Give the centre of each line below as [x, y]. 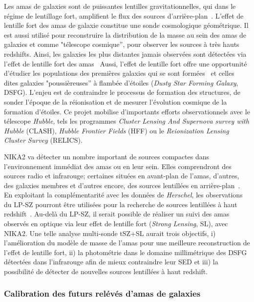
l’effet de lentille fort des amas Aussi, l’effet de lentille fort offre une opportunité [126, 63]
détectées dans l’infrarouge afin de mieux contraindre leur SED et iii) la [111, 262]
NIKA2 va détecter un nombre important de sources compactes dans [107, 156]
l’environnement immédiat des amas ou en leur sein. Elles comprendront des [118, 166]
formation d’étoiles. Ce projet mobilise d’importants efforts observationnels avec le [127, 111]
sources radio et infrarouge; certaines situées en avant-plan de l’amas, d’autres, [122, 176]
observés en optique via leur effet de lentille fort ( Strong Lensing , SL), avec [116, 224]
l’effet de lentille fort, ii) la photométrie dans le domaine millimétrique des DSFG [126, 252]
